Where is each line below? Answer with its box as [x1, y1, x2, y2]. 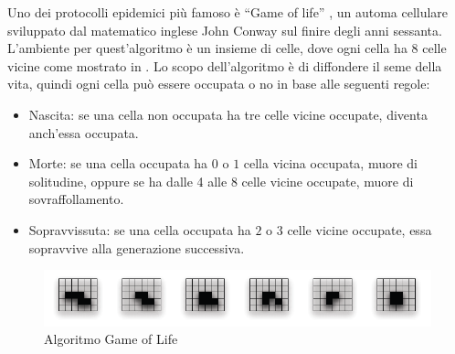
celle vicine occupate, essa [287, 220, 432, 239]
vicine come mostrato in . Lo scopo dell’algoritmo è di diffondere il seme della [7, 56, 442, 75]
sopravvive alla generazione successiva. [28, 238, 245, 257]
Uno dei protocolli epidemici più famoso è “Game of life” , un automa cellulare [7, 3, 449, 21]
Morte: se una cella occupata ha [28, 154, 208, 173]
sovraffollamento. [28, 189, 124, 209]
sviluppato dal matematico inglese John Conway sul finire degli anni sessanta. [7, 20, 442, 39]
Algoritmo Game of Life [44, 329, 178, 349]
